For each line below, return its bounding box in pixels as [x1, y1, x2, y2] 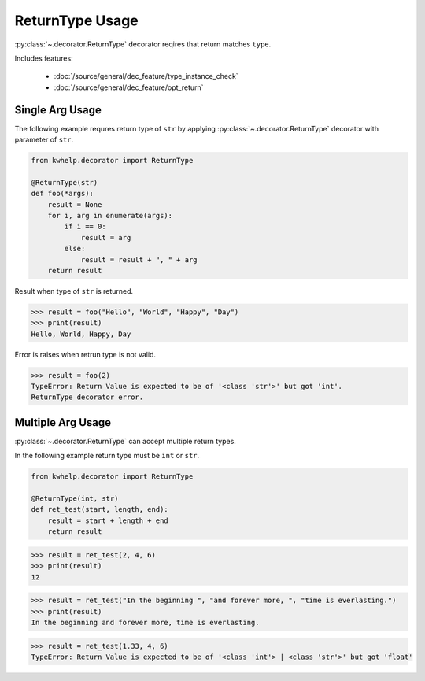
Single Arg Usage [14, 103, 102, 117]
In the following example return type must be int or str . [14, 451, 200, 461]
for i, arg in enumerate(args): [47, 211, 173, 220]
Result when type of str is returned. [14, 286, 134, 295]
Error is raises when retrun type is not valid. [14, 350, 157, 359]
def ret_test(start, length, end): [31, 505, 168, 514]
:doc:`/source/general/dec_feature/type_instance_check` [54, 72, 239, 81]
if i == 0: [64, 222, 106, 231]
